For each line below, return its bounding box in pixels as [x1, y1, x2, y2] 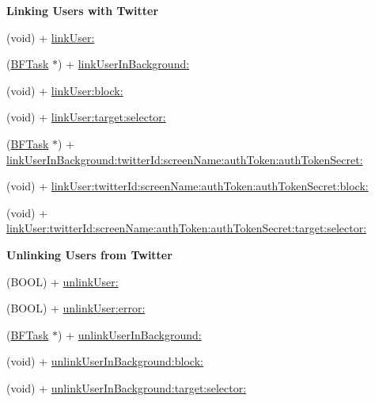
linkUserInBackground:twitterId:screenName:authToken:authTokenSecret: [6, 151, 363, 167]
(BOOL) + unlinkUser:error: [6, 300, 146, 316]
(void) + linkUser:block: [6, 82, 123, 98]
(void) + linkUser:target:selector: [6, 109, 166, 125]
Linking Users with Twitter [6, 2, 159, 18]
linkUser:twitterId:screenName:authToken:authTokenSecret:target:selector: [6, 220, 367, 236]
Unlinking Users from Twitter [6, 246, 172, 262]
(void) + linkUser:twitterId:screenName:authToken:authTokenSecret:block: [6, 178, 369, 194]
